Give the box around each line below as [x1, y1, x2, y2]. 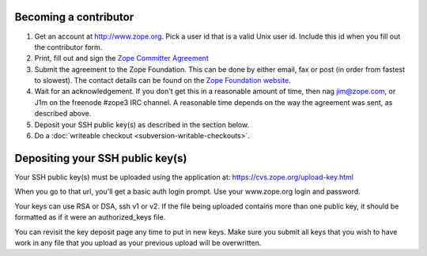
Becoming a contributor [14, 10, 134, 24]
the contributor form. [34, 42, 103, 51]
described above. [34, 109, 92, 119]
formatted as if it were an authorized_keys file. [14, 213, 166, 222]
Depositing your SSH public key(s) [14, 151, 187, 165]
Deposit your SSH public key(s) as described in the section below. [34, 119, 249, 130]
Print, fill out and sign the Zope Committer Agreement [34, 54, 209, 63]
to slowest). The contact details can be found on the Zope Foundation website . [34, 76, 292, 85]
